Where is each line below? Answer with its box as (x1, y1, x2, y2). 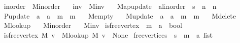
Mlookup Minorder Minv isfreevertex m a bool (3, 20, 182, 30)
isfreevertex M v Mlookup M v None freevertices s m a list (3, 29, 213, 40)
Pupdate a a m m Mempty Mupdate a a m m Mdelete (3, 10, 236, 21)
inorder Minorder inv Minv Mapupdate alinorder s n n (3, 1, 217, 11)
